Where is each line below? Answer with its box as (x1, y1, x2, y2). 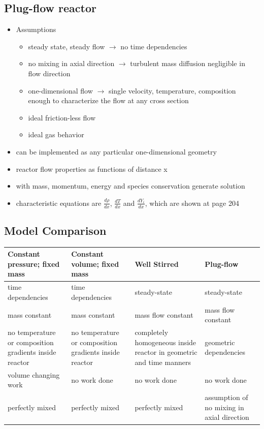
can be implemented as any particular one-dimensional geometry (16, 146, 217, 157)
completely (135, 327, 169, 338)
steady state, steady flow (28, 41, 105, 51)
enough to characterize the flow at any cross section (28, 95, 189, 106)
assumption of (205, 392, 248, 403)
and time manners (135, 356, 191, 367)
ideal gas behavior (28, 129, 84, 140)
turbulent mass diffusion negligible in (130, 58, 245, 69)
